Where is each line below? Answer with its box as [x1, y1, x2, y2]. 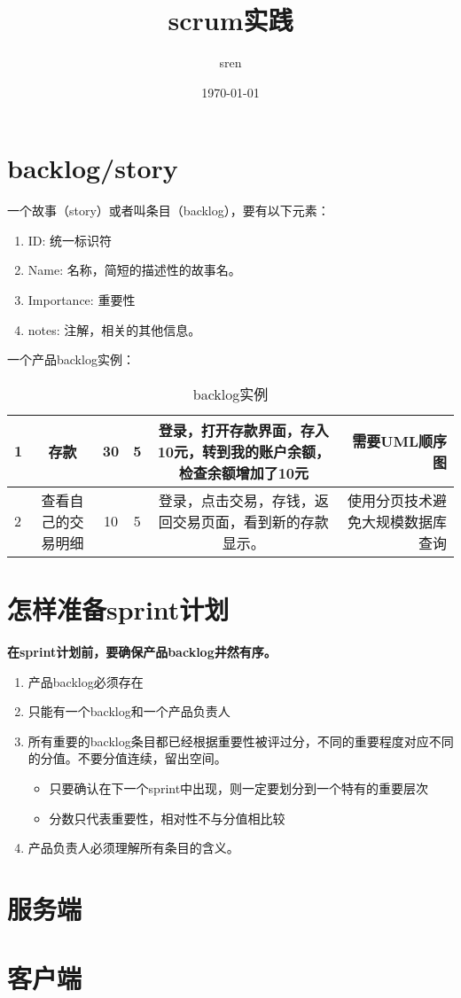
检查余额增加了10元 [178, 462, 309, 483]
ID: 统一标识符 [27, 230, 113, 249]
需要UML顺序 [352, 430, 447, 451]
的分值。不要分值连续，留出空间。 [27, 749, 227, 768]
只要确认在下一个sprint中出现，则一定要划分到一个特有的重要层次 [49, 778, 429, 797]
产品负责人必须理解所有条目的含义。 [27, 838, 239, 857]
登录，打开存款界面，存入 [158, 419, 329, 441]
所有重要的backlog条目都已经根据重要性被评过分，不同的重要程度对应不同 [27, 731, 454, 750]
